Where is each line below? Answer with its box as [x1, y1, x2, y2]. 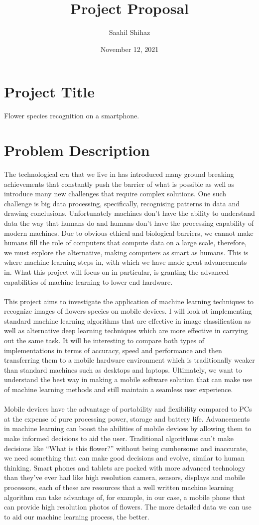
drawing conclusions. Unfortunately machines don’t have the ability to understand [4, 208, 255, 218]
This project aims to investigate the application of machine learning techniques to [4, 296, 254, 306]
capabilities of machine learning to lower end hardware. [4, 276, 173, 287]
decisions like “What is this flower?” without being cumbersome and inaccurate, [4, 443, 248, 453]
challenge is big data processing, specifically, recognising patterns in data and [4, 198, 240, 208]
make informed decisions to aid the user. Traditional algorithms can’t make [4, 433, 234, 443]
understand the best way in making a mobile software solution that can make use [4, 374, 253, 385]
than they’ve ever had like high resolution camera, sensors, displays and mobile [4, 472, 246, 483]
